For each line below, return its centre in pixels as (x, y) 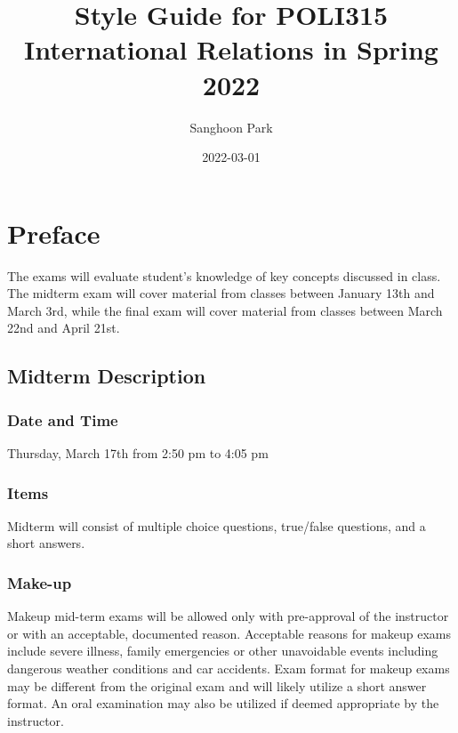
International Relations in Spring (231, 49)
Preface (54, 233)
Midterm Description (107, 376)
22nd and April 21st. (64, 328)
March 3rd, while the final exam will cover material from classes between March (225, 310)
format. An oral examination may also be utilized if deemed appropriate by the (223, 703)
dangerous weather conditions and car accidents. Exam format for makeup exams (229, 668)
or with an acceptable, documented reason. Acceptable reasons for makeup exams (229, 633)
